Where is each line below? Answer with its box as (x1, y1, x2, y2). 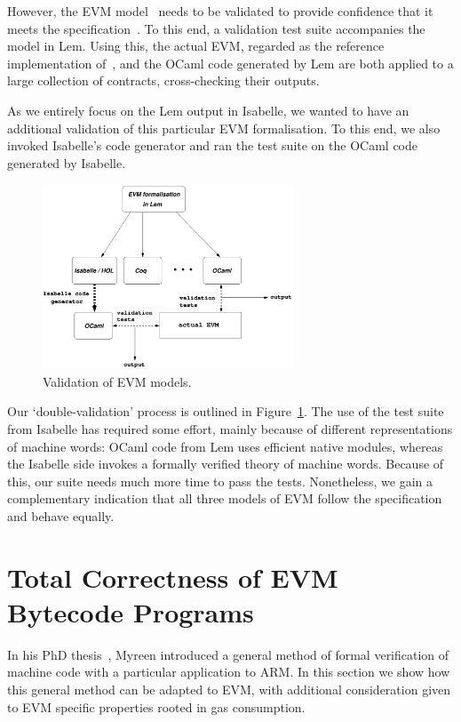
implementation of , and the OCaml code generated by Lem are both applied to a (7, 53, 454, 72)
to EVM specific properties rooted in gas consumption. (7, 697, 306, 716)
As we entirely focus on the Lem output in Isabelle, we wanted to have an (7, 100, 409, 119)
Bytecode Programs (7, 593, 254, 630)
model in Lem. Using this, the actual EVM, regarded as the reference (7, 36, 385, 55)
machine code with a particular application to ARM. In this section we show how (7, 662, 450, 681)
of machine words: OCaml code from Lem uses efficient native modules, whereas (7, 437, 443, 455)
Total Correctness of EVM (7, 558, 338, 595)
